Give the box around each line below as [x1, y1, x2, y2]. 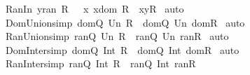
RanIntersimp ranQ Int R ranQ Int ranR [5, 56, 196, 71]
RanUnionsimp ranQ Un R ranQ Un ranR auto [5, 29, 229, 43]
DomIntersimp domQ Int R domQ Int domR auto [5, 42, 239, 57]
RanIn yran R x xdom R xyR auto [5, 1, 184, 15]
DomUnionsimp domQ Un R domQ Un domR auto [5, 15, 245, 29]
